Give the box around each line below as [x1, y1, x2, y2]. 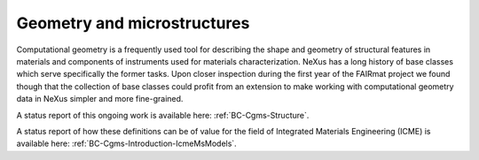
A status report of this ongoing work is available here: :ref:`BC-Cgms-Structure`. [16, 110, 310, 120]
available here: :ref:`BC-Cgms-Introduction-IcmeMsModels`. [16, 138, 237, 149]
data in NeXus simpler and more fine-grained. [16, 94, 184, 104]
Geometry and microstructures [16, 13, 250, 33]
